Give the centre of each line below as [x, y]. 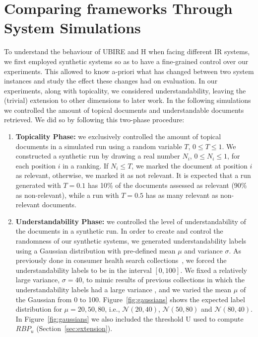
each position [35, 165]
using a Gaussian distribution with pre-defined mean [96, 250]
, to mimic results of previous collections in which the [163, 280]
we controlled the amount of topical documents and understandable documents [124, 110]
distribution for [39, 309]
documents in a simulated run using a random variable [99, 146]
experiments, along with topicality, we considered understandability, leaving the [125, 90]
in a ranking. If [86, 165]
